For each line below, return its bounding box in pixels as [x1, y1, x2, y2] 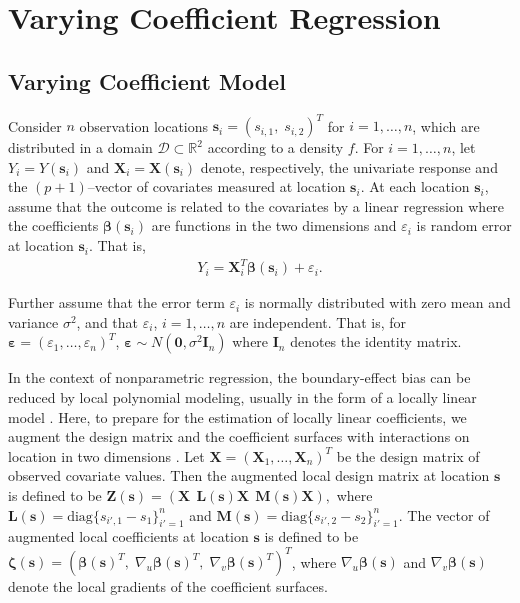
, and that [76, 311, 139, 332]
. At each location [360, 176, 470, 197]
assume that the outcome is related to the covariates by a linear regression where [8, 195, 505, 216]
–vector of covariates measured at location [87, 176, 346, 197]
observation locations [79, 115, 209, 136]
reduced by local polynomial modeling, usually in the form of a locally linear [8, 386, 477, 407]
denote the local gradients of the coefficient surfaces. [8, 576, 328, 597]
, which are [412, 115, 480, 136]
